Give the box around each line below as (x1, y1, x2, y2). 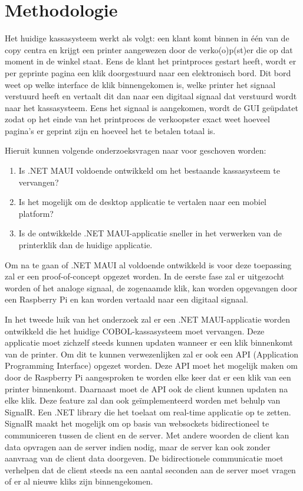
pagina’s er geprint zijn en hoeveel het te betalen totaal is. (5, 124, 216, 136)
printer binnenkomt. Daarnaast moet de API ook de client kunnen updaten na (5, 382, 288, 395)
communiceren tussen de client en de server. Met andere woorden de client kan (5, 428, 289, 441)
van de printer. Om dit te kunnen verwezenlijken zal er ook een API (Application (5, 347, 299, 360)
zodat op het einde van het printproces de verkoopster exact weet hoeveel (5, 113, 270, 125)
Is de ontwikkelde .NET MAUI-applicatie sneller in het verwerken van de (18, 227, 282, 239)
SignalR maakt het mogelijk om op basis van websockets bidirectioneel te (5, 417, 269, 430)
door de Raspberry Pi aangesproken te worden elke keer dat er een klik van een (5, 370, 291, 383)
